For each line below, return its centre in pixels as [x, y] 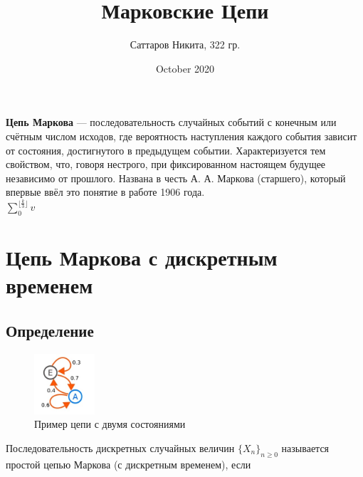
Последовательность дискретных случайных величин [120, 447]
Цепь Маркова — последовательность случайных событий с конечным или [171, 122]
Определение [50, 330]
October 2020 [185, 68]
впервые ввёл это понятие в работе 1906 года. [105, 192]
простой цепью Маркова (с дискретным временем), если [128, 464]
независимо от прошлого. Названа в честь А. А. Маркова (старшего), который [176, 178]
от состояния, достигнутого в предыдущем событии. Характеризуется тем [166, 150]
